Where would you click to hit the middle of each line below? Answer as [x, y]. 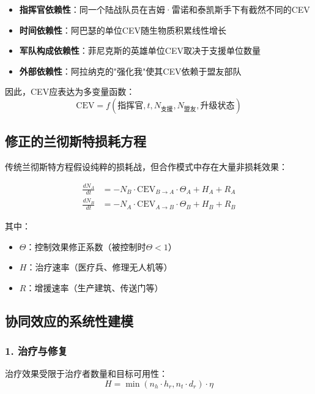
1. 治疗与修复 [36, 351]
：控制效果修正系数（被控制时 [86, 246]
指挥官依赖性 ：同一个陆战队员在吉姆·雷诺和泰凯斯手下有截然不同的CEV [165, 9]
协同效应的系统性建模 [69, 320]
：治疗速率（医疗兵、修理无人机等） [99, 267]
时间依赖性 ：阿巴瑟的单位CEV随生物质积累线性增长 [123, 30]
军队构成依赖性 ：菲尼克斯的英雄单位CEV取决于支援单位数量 [140, 50]
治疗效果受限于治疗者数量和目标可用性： [86, 374]
